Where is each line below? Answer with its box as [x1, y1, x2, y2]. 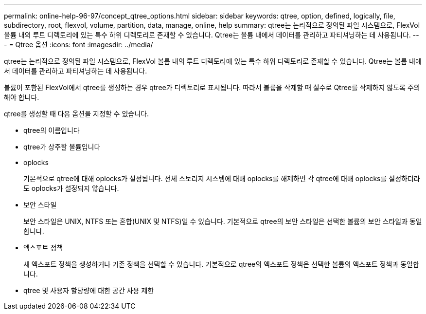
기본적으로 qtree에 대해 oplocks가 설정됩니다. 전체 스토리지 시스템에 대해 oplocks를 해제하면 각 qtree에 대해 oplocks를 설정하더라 [23, 174, 420, 183]
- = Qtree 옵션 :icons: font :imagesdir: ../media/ [4, 40, 153, 49]
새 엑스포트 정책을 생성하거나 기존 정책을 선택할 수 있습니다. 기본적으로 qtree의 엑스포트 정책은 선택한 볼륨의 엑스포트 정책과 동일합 [23, 260, 419, 268]
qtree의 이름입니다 [23, 126, 80, 134]
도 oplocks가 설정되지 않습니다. [23, 184, 119, 192]
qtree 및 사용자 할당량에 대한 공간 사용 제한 [23, 286, 154, 295]
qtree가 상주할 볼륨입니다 [23, 143, 101, 151]
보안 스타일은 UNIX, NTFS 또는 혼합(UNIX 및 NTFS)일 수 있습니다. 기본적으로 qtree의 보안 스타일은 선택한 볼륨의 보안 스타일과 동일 [23, 217, 422, 225]
